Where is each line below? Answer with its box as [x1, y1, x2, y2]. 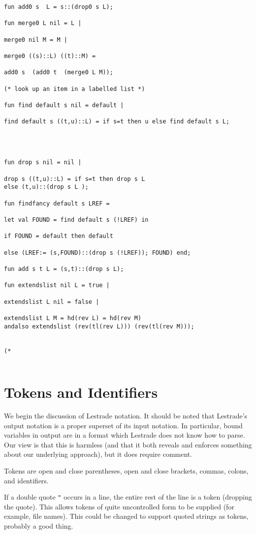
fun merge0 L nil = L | [4, 20, 82, 27]
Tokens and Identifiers [4, 382, 158, 402]
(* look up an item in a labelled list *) [4, 85, 145, 92]
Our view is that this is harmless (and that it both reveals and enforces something [4, 439, 252, 449]
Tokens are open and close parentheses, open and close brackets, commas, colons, [4, 465, 249, 475]
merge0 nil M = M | [4, 36, 67, 43]
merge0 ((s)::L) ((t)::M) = [4, 52, 96, 59]
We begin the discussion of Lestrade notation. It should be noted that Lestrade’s [4, 411, 248, 420]
